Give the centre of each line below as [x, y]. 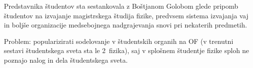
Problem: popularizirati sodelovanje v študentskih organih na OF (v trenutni [119, 41]
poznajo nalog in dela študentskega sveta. [66, 60]
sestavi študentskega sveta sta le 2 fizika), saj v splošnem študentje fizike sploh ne [126, 50]
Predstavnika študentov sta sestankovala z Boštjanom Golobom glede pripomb [121, 6]
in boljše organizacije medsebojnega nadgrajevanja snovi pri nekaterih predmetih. [126, 25]
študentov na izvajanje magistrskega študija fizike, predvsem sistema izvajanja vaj [126, 15]
